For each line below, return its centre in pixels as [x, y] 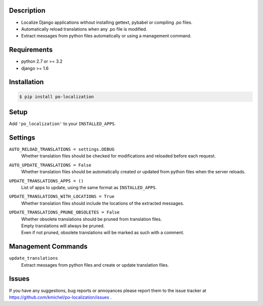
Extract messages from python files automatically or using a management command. [106, 36]
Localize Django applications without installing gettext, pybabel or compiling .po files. [107, 22]
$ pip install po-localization [57, 97]
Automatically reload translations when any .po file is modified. [84, 29]
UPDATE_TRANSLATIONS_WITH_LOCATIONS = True [62, 197]
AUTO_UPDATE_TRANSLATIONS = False [50, 165]
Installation [26, 82]
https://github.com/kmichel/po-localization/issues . [60, 297]
